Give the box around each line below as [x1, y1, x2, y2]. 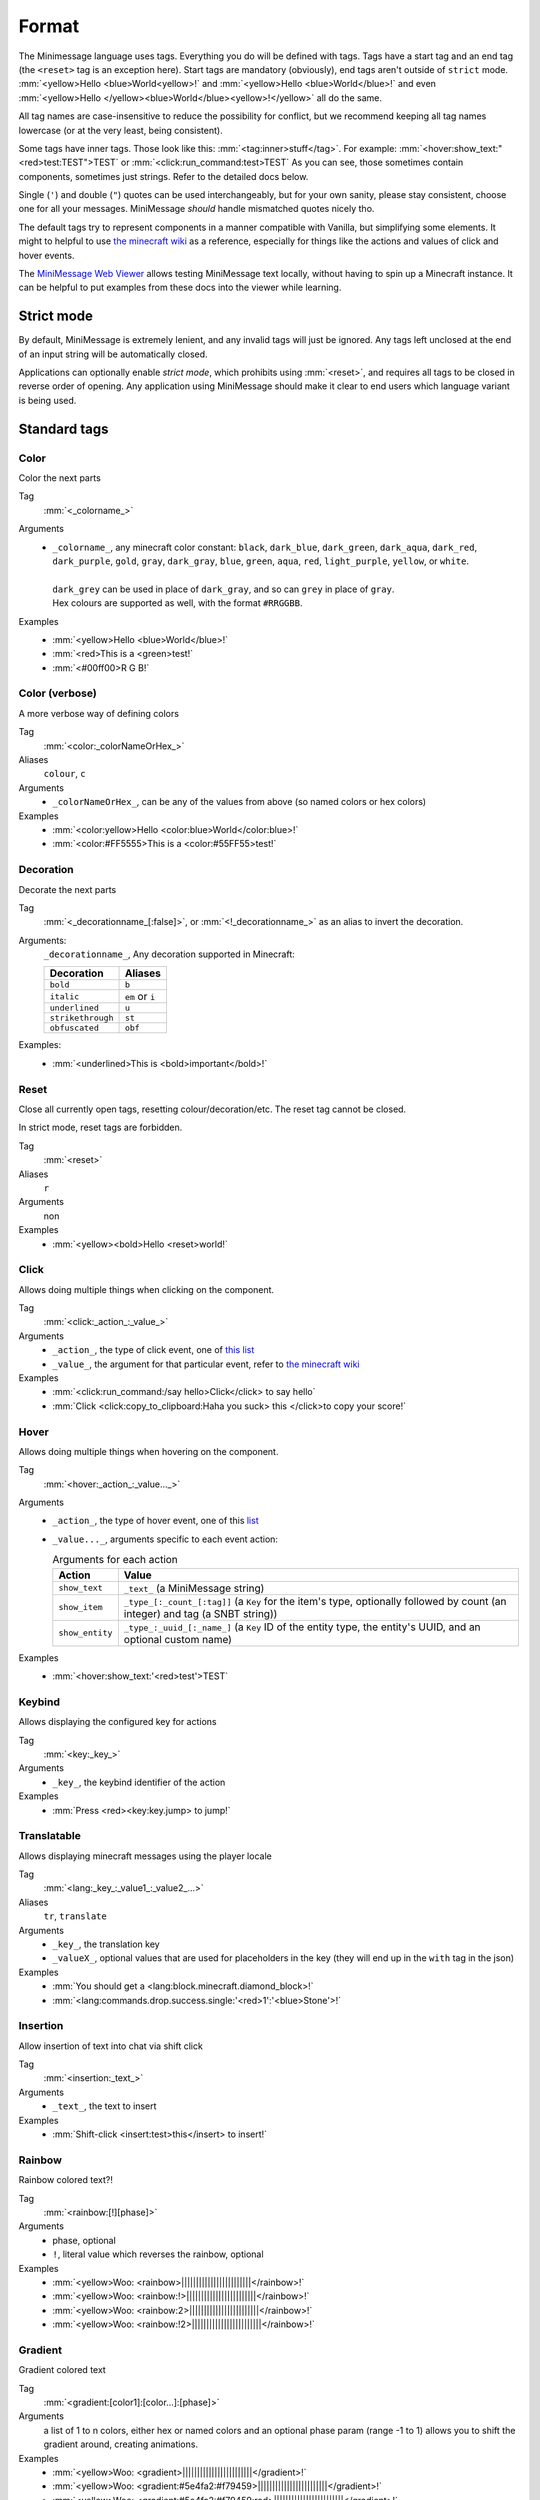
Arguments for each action [52, 1553, 179, 1567]
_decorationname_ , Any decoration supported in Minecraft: [43, 948, 295, 960]
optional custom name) [123, 1632, 232, 1646]
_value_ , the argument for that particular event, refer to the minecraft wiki [52, 1358, 360, 1370]
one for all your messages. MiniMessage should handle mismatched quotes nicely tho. [18, 203, 375, 215]
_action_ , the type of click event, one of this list [52, 1344, 255, 1356]
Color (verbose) [18, 686, 97, 700]
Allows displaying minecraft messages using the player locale [18, 1850, 272, 1862]
